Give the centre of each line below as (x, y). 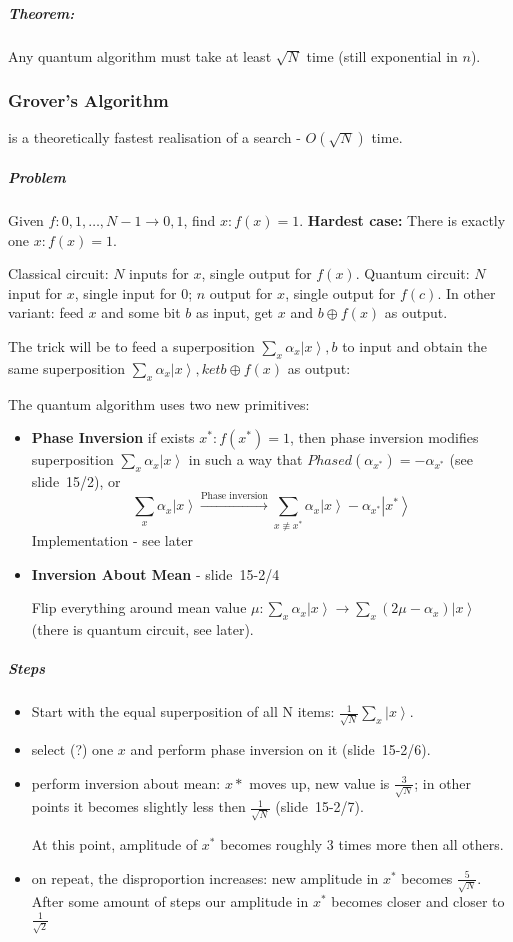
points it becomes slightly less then (138, 806)
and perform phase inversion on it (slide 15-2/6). (280, 749)
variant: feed (46, 312)
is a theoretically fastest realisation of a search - (154, 137)
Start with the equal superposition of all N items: (183, 711)
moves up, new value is (319, 782)
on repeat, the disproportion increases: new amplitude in (205, 877)
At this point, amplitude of (114, 844)
